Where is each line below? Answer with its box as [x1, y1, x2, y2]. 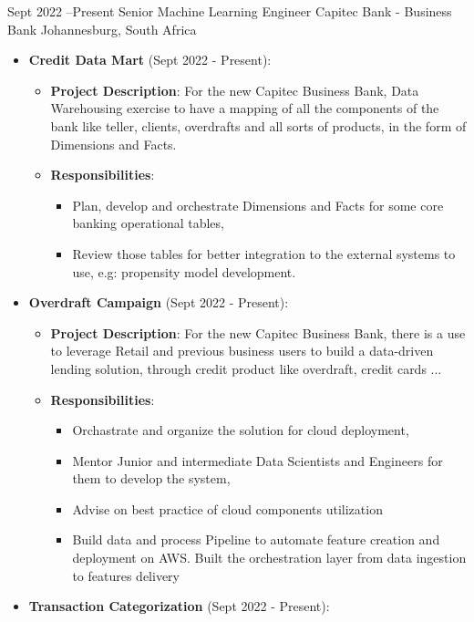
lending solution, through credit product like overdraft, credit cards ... [50, 358, 442, 378]
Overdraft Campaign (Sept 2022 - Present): [28, 293, 289, 312]
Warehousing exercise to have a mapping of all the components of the [50, 98, 439, 118]
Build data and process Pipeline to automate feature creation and [72, 530, 440, 549]
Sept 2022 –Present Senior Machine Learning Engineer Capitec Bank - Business [7, 2, 452, 20]
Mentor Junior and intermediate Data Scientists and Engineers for [72, 451, 443, 470]
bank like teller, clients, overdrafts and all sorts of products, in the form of [50, 116, 467, 135]
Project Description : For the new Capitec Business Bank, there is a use [50, 323, 466, 342]
